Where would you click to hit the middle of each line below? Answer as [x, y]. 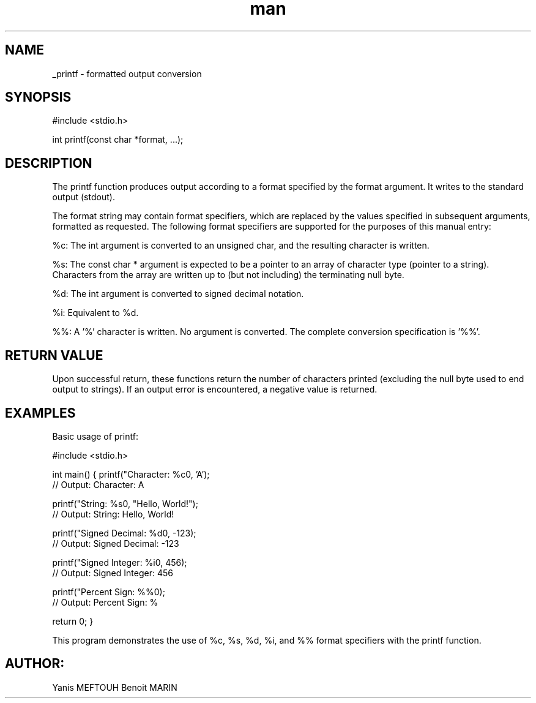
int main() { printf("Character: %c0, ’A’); [131, 474]
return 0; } [73, 621]
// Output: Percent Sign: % [105, 602]
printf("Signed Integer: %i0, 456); [120, 562]
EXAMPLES [40, 413]
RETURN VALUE [54, 355]
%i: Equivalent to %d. [95, 313]
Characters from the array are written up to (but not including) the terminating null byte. [228, 275]
